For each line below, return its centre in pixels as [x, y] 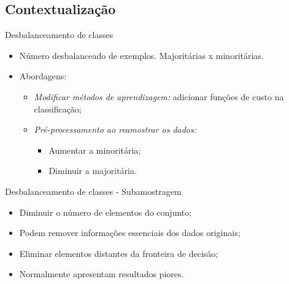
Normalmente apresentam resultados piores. [102, 274]
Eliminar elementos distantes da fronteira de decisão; [119, 253]
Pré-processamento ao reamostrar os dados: [115, 129]
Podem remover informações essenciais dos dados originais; [130, 233]
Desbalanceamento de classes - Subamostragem [93, 191]
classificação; [58, 108]
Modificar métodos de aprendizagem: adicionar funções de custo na [159, 96]
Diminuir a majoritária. [93, 171]
